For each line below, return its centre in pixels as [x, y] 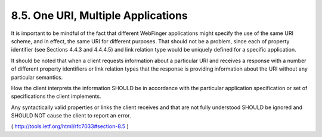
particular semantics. [37, 77]
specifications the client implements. [56, 96]
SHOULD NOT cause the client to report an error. [71, 116]
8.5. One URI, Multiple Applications [99, 15]
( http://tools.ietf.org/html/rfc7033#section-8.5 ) [70, 126]
